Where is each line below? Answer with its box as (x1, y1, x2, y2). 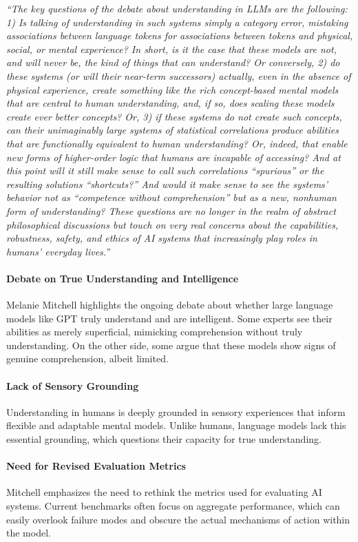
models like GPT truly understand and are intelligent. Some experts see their (6, 311, 333, 325)
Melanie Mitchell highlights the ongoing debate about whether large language (6, 298, 333, 312)
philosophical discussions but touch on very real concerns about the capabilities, (6, 217, 339, 231)
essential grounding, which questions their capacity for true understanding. (6, 432, 322, 446)
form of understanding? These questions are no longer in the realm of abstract (6, 203, 336, 218)
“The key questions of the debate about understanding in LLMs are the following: (6, 1, 348, 15)
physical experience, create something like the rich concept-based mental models (6, 82, 339, 96)
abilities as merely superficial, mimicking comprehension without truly (6, 324, 303, 339)
